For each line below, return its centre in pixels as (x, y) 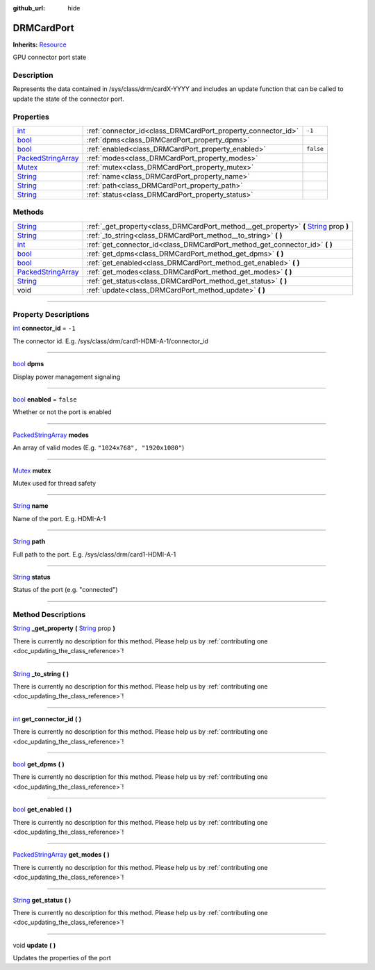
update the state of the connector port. (68, 99)
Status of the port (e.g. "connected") (65, 590)
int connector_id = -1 (44, 328)
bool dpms (28, 364)
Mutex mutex (32, 470)
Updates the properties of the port (62, 958)
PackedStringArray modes (51, 435)
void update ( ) (34, 945)
